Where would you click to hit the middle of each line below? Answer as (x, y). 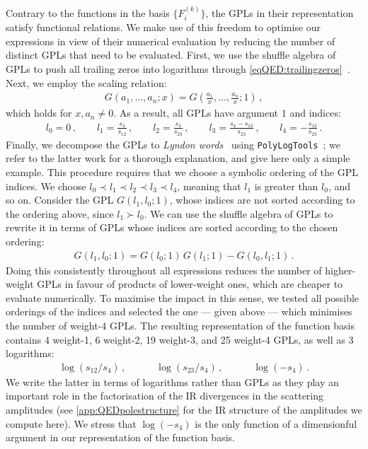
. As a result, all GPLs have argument (196, 113)
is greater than (286, 186)
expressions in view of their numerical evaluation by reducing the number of (171, 41)
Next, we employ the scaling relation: (86, 82)
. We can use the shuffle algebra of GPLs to (238, 213)
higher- (340, 270)
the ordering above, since (60, 213)
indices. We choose (46, 186)
